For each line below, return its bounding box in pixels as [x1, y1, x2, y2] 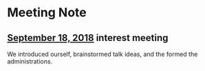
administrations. [7, 57, 53, 66]
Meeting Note [7, 5, 87, 20]
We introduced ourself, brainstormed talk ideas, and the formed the [7, 50, 198, 58]
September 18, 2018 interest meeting [7, 32, 169, 44]
